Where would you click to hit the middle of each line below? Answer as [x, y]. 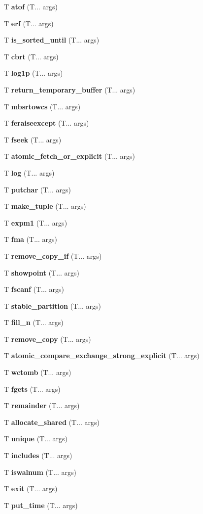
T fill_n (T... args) [34, 322]
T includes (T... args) [38, 455]
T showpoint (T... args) [42, 272]
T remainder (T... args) [42, 405]
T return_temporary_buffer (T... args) [70, 89]
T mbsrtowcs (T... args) [42, 106]
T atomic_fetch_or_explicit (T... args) [69, 156]
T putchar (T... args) [38, 189]
